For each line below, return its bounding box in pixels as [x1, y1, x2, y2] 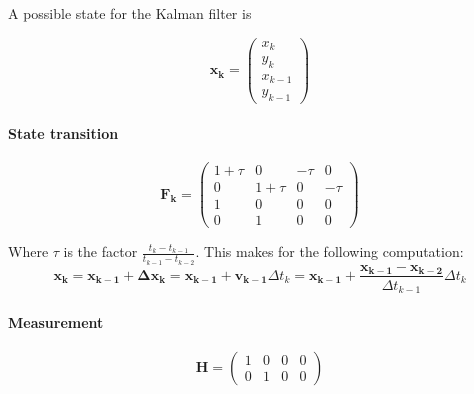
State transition [8, 122, 119, 143]
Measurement [8, 311, 104, 332]
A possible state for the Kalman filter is [8, 3, 252, 23]
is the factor [63, 241, 138, 262]
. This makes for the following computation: [195, 241, 464, 262]
